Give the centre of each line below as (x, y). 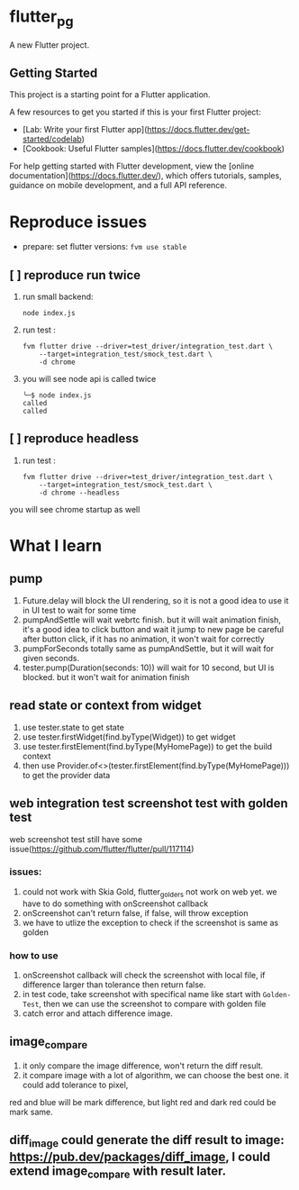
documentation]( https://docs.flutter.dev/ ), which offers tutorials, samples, (145, 176)
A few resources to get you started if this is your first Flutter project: (135, 112)
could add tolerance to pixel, (75, 1085)
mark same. (31, 1112)
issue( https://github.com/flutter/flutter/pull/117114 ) (102, 849)
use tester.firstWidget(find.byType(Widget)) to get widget (129, 737)
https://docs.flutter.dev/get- (199, 130)
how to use (34, 955)
